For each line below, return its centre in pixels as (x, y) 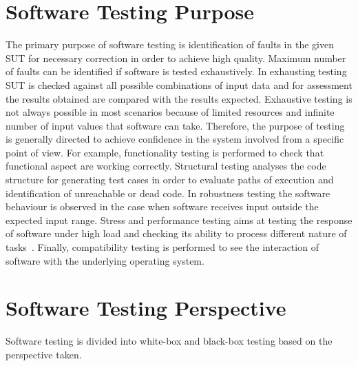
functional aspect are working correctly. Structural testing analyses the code (166, 166)
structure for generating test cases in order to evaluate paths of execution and (170, 180)
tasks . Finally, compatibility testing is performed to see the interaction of (162, 247)
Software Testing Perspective (146, 308)
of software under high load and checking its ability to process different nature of (176, 233)
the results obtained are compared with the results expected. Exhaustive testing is (179, 98)
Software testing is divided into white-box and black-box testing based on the (169, 341)
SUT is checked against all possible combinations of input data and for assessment (179, 84)
